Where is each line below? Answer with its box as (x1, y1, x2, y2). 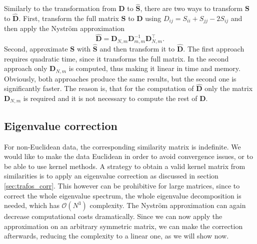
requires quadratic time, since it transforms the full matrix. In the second (4, 53, 229, 63)
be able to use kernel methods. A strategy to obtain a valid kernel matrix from (4, 160, 245, 171)
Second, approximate (4, 43, 68, 53)
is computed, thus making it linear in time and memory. (68, 63, 240, 73)
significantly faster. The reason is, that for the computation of (4, 83, 194, 93)
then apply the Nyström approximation (4, 23, 124, 33)
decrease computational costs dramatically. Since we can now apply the (4, 211, 222, 221)
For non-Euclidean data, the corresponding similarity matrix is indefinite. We (4, 141, 241, 151)
